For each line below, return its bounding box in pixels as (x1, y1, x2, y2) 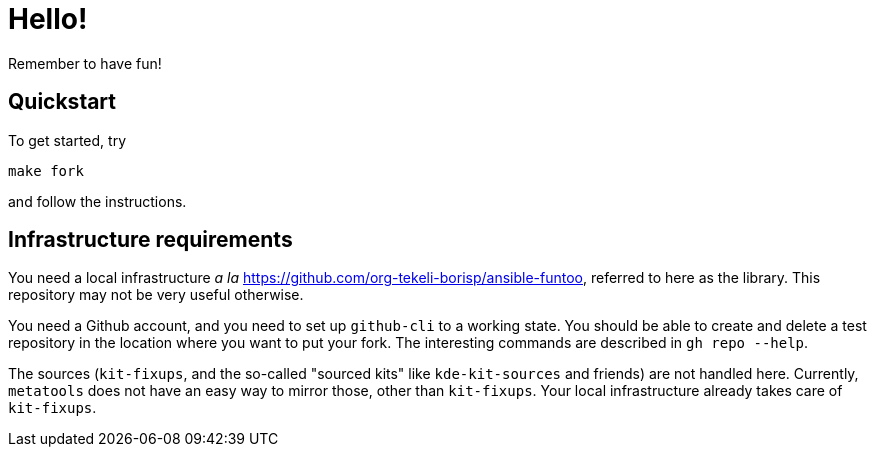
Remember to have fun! (8, 54, 162, 72)
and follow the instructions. (8, 192, 187, 210)
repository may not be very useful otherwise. (8, 286, 304, 304)
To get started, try (8, 131, 127, 149)
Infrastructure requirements (8, 227, 293, 253)
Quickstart (8, 89, 117, 115)
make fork (8, 162, 84, 179)
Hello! (8, 2, 88, 36)
